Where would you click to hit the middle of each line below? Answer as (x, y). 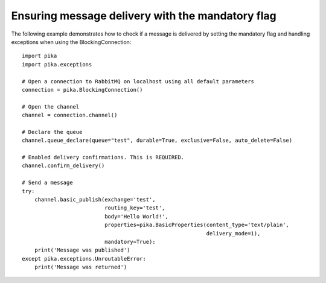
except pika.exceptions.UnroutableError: (84, 259)
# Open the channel (51, 107)
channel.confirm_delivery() (63, 166)
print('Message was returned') (81, 267)
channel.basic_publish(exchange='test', (95, 199)
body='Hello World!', (136, 216)
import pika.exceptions (57, 64)
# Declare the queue (52, 132)
